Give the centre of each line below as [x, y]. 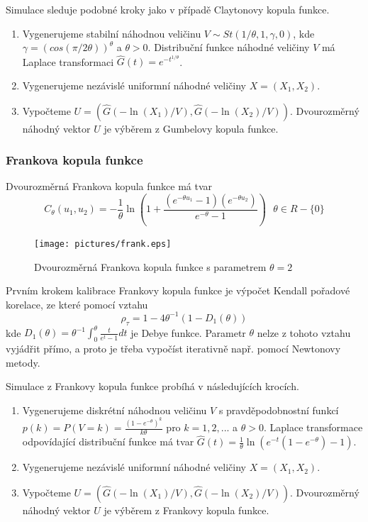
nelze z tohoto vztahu [304, 332]
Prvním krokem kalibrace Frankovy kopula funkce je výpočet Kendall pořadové [178, 290]
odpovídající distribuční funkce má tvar [108, 442]
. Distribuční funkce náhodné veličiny [229, 47]
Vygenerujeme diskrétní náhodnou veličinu [115, 410]
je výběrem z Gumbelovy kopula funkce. [191, 128]
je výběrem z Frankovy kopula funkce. [186, 510]
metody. [23, 362]
